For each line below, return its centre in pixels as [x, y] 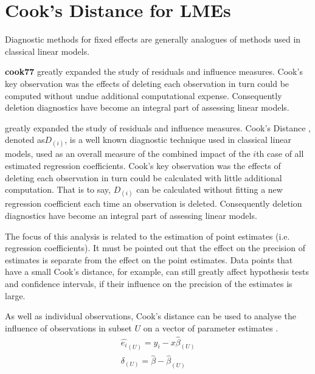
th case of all [280, 154]
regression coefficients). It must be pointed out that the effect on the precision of [155, 248]
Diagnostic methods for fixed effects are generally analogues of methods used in [153, 39]
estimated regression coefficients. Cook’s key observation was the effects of [143, 166]
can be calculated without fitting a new [209, 189]
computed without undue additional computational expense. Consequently [144, 95]
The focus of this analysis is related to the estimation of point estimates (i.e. [147, 236]
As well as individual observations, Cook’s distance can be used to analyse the [151, 316]
